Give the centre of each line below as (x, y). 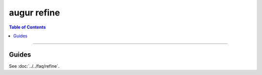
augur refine (34, 13)
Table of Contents (27, 27)
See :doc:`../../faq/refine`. (34, 66)
